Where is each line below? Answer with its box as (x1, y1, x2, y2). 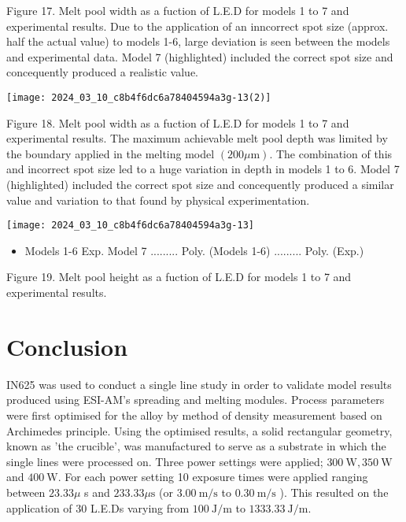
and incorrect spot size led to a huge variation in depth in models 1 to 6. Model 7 (6, 161, 400, 177)
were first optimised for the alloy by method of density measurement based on (6, 406, 382, 423)
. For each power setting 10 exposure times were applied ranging (57, 468, 368, 485)
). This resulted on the (279, 483, 389, 500)
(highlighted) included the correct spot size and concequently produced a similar (6, 176, 394, 192)
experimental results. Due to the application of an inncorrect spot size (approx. (6, 17, 389, 34)
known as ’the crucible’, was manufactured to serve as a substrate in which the (6, 438, 386, 454)
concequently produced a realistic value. (6, 64, 198, 80)
